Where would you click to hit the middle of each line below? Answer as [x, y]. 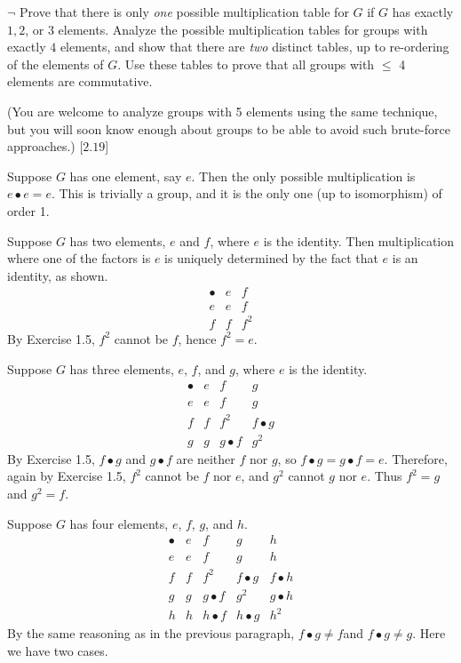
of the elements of [56, 64]
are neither [206, 458]
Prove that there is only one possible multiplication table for [184, 12]
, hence [197, 338]
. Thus [385, 476]
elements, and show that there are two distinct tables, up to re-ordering [254, 47]
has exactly [423, 12]
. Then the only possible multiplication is [303, 176]
